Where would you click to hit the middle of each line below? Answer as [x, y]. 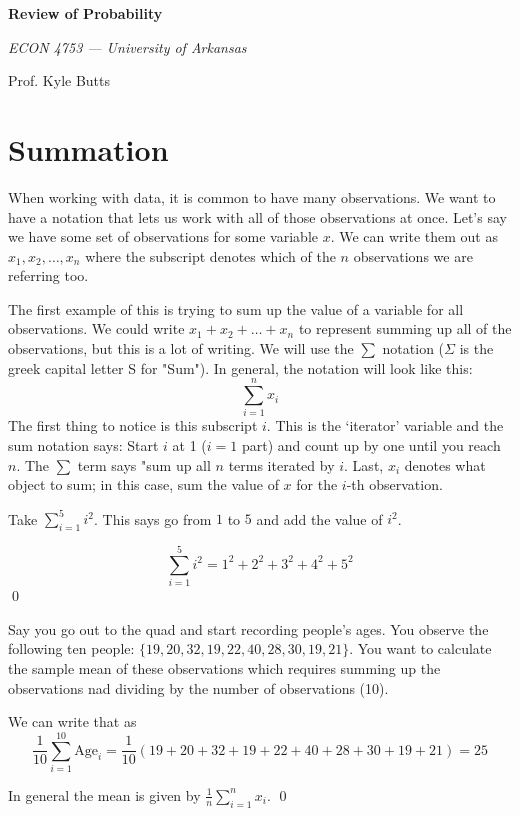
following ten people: [71, 648]
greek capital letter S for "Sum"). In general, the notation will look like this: [240, 367]
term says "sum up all [144, 464]
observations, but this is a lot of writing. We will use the [181, 348]
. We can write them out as [414, 236]
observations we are [413, 255]
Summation [88, 148]
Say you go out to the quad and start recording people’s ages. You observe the [248, 628]
